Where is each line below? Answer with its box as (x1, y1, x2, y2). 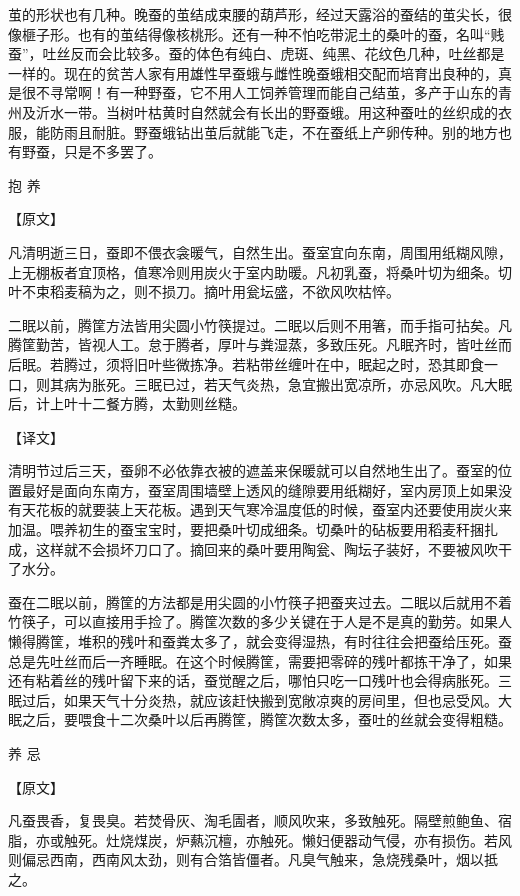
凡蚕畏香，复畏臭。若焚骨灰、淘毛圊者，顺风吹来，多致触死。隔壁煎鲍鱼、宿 (8, 810, 512, 831)
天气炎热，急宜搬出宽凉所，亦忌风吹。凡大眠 (217, 373, 512, 394)
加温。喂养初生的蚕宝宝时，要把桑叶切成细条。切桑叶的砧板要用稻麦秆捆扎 (8, 519, 498, 540)
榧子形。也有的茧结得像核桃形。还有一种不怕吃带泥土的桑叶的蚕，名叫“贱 (21, 23, 505, 44)
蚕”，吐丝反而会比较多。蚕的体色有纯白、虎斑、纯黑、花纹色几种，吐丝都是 (8, 43, 505, 64)
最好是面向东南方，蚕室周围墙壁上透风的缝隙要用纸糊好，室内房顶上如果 (21, 479, 498, 500)
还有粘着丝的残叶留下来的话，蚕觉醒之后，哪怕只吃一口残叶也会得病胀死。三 (8, 670, 512, 691)
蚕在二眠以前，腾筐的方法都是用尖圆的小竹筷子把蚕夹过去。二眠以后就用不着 (8, 591, 512, 612)
